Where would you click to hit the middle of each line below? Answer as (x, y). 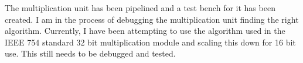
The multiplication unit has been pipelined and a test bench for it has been (140, 8)
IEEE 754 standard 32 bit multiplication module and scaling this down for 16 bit (150, 42)
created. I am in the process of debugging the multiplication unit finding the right (152, 19)
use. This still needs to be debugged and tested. (90, 53)
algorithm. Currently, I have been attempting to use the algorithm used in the (145, 31)
